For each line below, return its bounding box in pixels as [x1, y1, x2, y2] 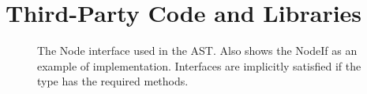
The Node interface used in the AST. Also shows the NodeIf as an [37, 42, 358, 59]
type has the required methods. [37, 73, 189, 89]
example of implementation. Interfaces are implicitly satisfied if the [37, 57, 361, 74]
